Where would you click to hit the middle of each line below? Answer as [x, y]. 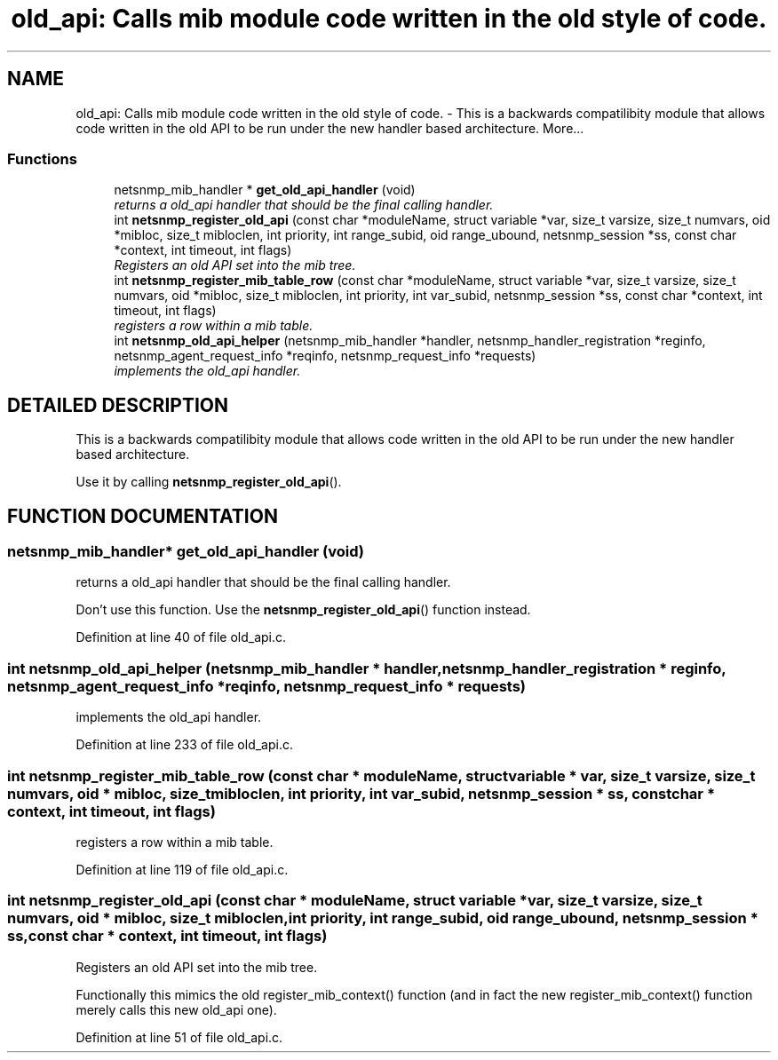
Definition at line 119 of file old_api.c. [182, 869]
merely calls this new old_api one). [176, 1009]
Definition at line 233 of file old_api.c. [184, 745]
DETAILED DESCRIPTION [118, 405]
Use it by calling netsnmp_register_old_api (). [209, 482]
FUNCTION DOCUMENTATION [143, 516]
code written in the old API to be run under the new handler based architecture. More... [330, 128]
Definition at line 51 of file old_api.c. [179, 1037]
